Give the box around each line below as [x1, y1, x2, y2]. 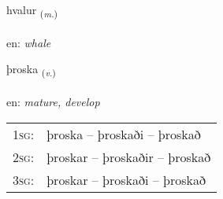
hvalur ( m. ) [6, 2, 58, 20]
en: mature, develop [6, 94, 100, 110]
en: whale [6, 34, 51, 50]
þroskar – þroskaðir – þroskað [46, 147, 211, 166]
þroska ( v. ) [6, 61, 56, 79]
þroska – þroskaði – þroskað [46, 124, 201, 143]
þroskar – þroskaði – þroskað [46, 170, 206, 189]
